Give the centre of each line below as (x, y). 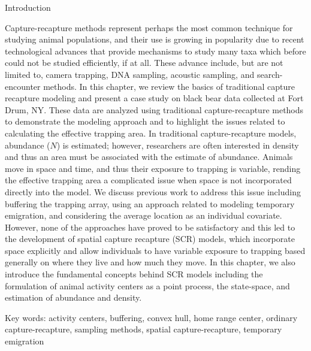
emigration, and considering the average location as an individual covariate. (144, 215)
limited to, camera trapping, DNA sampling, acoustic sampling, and (130, 74)
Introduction (28, 7)
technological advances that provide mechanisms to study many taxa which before (155, 51)
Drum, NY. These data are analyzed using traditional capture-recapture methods (154, 109)
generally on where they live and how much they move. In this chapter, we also (150, 262)
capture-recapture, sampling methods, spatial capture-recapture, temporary (144, 329)
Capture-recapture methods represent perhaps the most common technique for (149, 27)
